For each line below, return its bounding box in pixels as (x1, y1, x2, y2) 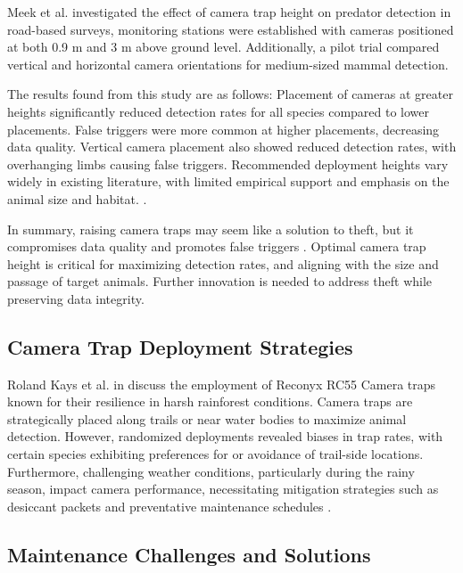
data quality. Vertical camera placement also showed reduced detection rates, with (7, 137, 457, 156)
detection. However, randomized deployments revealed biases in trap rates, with (7, 427, 443, 446)
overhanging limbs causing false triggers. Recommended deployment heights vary (7, 154, 449, 173)
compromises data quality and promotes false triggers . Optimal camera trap (7, 237, 426, 256)
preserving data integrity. (7, 289, 145, 307)
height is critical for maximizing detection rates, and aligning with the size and (7, 254, 439, 273)
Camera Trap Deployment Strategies (7, 332, 353, 360)
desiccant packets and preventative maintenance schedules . (7, 496, 332, 515)
